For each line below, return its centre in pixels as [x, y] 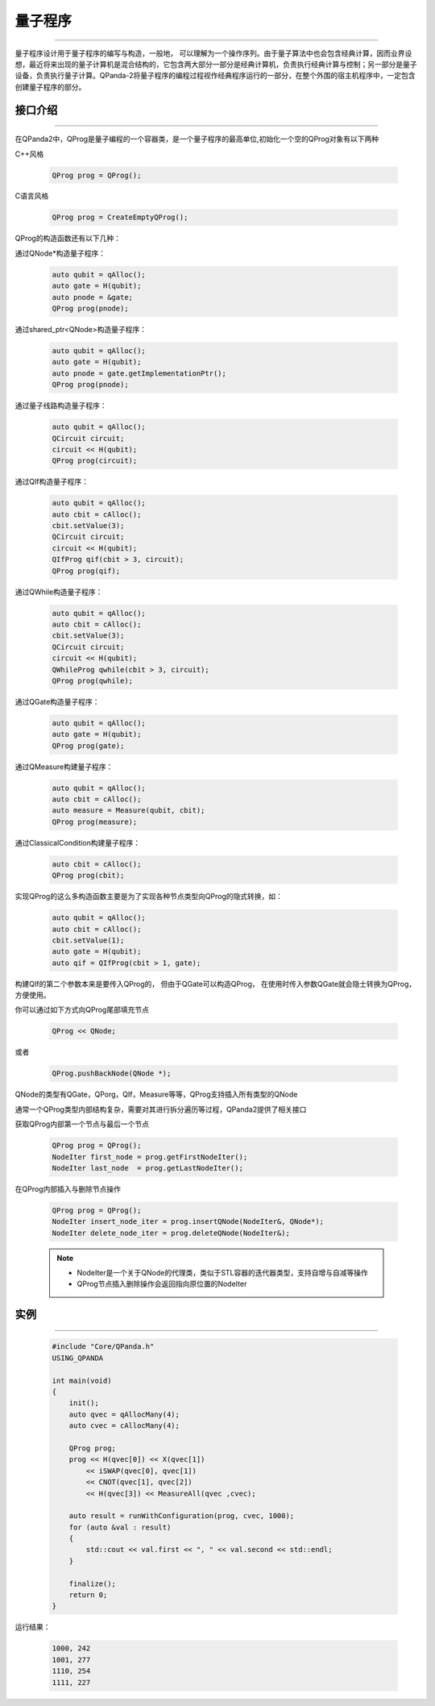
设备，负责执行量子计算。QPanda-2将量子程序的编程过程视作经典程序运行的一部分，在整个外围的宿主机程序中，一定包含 [215, 76]
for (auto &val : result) [120, 1527]
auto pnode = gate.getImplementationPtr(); [139, 373]
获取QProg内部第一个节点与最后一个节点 [82, 1124]
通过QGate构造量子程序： [57, 701]
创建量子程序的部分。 [50, 87]
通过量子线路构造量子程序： [61, 406]
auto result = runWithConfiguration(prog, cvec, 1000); [182, 1516]
